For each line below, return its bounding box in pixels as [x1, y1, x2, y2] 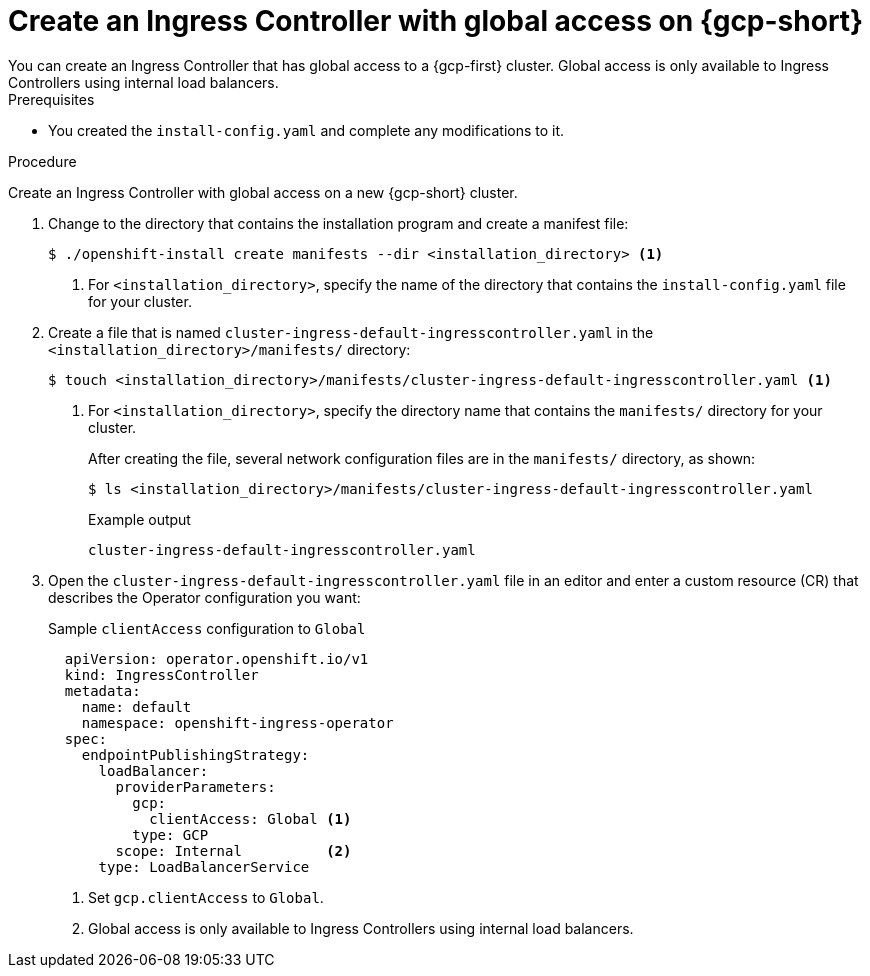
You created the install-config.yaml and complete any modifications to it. [48, 121, 565, 139]
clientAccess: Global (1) [149, 810, 352, 827]
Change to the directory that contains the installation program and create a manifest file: [48, 214, 629, 232]
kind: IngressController [64, 666, 259, 683]
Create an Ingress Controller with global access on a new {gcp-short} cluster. [8, 183, 518, 201]
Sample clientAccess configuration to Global [48, 619, 366, 637]
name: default [81, 698, 192, 715]
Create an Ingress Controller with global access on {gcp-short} [8, 4, 864, 38]
